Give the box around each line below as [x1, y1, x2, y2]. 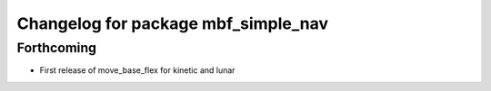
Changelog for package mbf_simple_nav [16, 14, 329, 33]
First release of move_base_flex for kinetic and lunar [39, 65, 235, 76]
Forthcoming [16, 40, 97, 56]
